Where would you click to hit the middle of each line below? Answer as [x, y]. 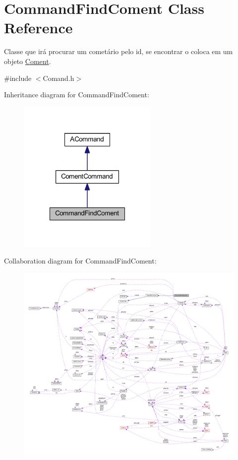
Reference [38, 28]
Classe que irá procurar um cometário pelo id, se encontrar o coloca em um [119, 51]
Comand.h [59, 78]
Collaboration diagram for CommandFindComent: [80, 261]
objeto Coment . [28, 61]
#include [18, 78]
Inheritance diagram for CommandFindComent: [77, 95]
